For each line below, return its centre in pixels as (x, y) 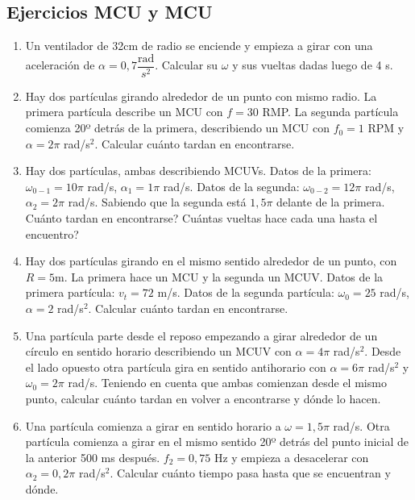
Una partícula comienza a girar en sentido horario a (153, 425)
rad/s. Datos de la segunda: (231, 186)
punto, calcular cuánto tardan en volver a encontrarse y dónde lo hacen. (203, 398)
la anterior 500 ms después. (93, 457)
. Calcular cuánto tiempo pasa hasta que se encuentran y (250, 473)
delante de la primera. (331, 202)
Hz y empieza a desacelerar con (291, 457)
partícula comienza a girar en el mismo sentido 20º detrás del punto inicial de (217, 442)
